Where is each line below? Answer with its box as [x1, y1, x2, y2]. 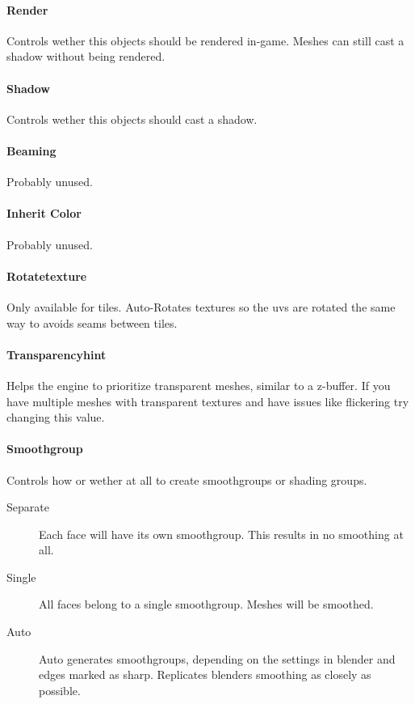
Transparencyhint [6, 346, 107, 363]
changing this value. [6, 409, 105, 426]
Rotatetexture [6, 267, 87, 284]
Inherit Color [6, 205, 82, 222]
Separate [6, 498, 49, 515]
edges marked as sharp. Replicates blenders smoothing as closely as [39, 666, 371, 683]
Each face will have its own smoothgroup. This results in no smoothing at [39, 525, 404, 542]
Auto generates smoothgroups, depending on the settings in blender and [39, 650, 396, 667]
